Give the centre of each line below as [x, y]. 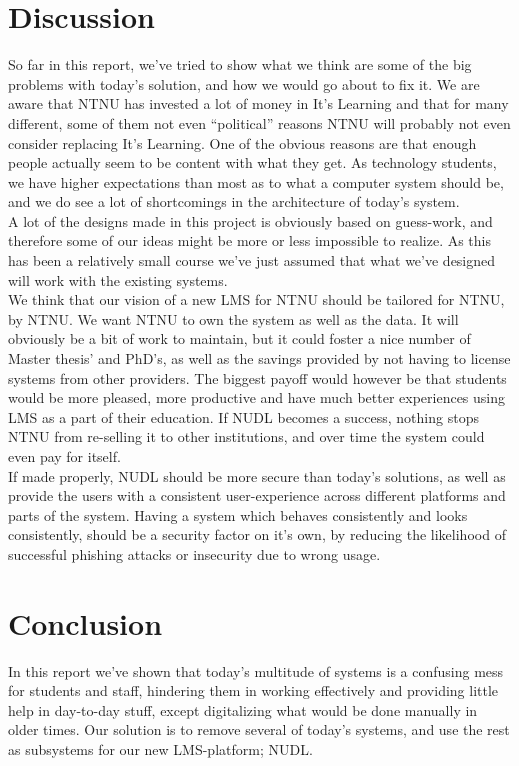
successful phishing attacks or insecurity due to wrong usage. [194, 553]
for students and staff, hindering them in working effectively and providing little [253, 690]
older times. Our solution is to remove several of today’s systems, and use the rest [259, 729]
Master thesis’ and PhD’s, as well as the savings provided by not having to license [259, 358]
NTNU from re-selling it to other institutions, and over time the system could [246, 436]
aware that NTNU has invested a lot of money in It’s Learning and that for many [258, 103]
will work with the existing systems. [118, 279]
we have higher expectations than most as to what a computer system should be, [256, 181]
